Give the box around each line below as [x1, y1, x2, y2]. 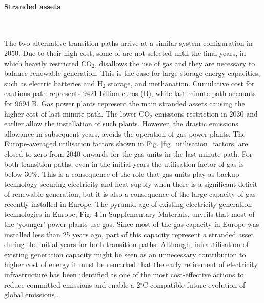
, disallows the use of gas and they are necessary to [94, 58, 255, 68]
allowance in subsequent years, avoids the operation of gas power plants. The [4, 128, 246, 139]
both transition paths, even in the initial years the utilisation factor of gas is [4, 158, 244, 169]
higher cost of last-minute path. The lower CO [4, 108, 150, 119]
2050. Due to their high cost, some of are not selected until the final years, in [4, 47, 246, 58]
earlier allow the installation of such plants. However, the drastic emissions [4, 118, 238, 129]
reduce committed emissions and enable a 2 [4, 279, 140, 290]
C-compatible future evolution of [143, 279, 246, 290]
